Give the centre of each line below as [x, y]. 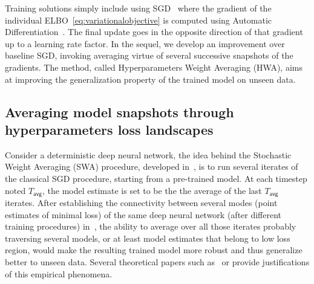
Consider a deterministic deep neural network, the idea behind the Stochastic [148, 154]
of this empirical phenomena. [59, 273]
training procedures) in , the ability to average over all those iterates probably [151, 226]
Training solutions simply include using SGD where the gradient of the [138, 8]
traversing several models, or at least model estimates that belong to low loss [148, 238]
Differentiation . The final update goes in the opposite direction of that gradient [154, 32]
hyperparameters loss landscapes [109, 129]
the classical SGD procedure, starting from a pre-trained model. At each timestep [156, 178]
